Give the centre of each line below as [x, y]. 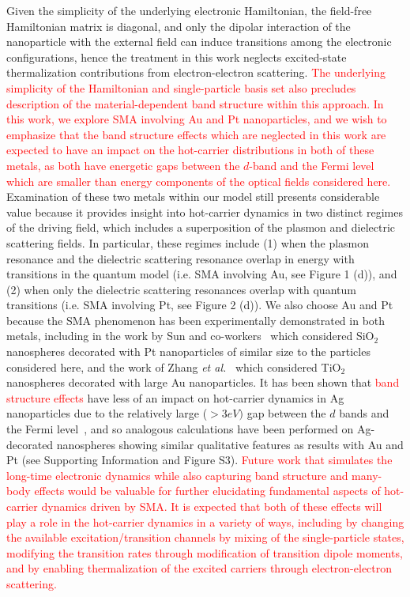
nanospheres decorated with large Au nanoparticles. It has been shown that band [203, 382]
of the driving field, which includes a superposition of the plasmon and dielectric [201, 227]
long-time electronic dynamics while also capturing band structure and [177, 475]
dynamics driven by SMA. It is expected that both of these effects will [212, 506]
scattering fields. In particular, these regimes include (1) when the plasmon [188, 242]
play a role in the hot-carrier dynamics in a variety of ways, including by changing [205, 521]
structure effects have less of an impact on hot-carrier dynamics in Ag [175, 397]
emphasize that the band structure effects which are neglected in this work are [196, 134]
